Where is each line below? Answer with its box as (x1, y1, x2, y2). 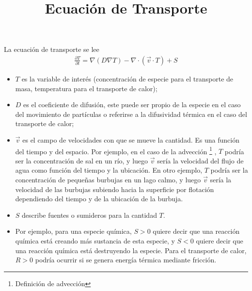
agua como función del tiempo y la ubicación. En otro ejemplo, (15, 165, 203, 175)
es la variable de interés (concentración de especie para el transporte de (21, 74, 234, 83)
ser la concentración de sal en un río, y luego (15, 155, 148, 165)
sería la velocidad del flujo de (157, 155, 244, 165)
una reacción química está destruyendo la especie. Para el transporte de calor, (15, 245, 247, 255)
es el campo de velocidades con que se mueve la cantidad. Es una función (22, 134, 239, 145)
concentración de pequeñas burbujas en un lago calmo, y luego (15, 175, 201, 184)
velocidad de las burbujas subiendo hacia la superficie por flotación (15, 184, 214, 194)
